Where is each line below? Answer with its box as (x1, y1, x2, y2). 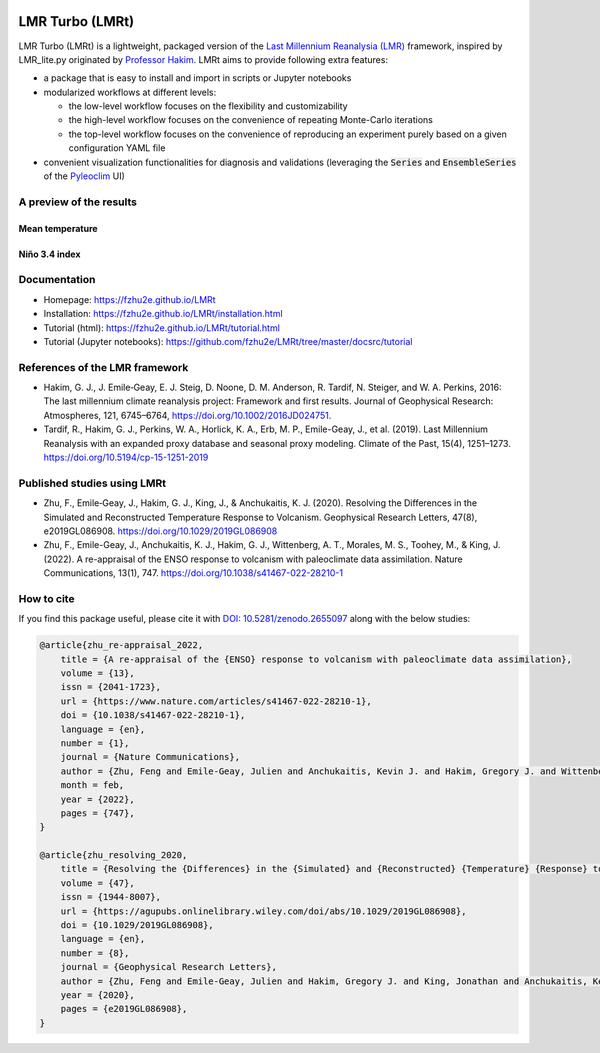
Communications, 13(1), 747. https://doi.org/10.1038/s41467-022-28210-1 (43, 567, 344, 579)
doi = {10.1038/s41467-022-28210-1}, (60, 710, 246, 721)
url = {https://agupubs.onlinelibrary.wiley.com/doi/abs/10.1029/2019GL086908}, (60, 905, 467, 917)
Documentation (18, 273, 96, 287)
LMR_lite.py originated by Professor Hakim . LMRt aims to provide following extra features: (18, 53, 389, 65)
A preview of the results (18, 195, 137, 209)
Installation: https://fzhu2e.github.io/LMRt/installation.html (43, 308, 284, 320)
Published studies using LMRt (18, 476, 167, 490)
